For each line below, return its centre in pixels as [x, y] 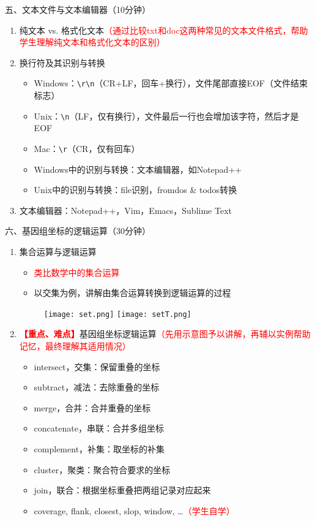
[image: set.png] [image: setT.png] [117, 314]
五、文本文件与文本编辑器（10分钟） [78, 9]
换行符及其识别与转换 [62, 62]
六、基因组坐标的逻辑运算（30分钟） [78, 231]
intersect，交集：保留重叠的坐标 [97, 366]
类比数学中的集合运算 [77, 272]
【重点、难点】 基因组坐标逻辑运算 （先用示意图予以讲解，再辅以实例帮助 [165, 334]
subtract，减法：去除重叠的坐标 [97, 387]
